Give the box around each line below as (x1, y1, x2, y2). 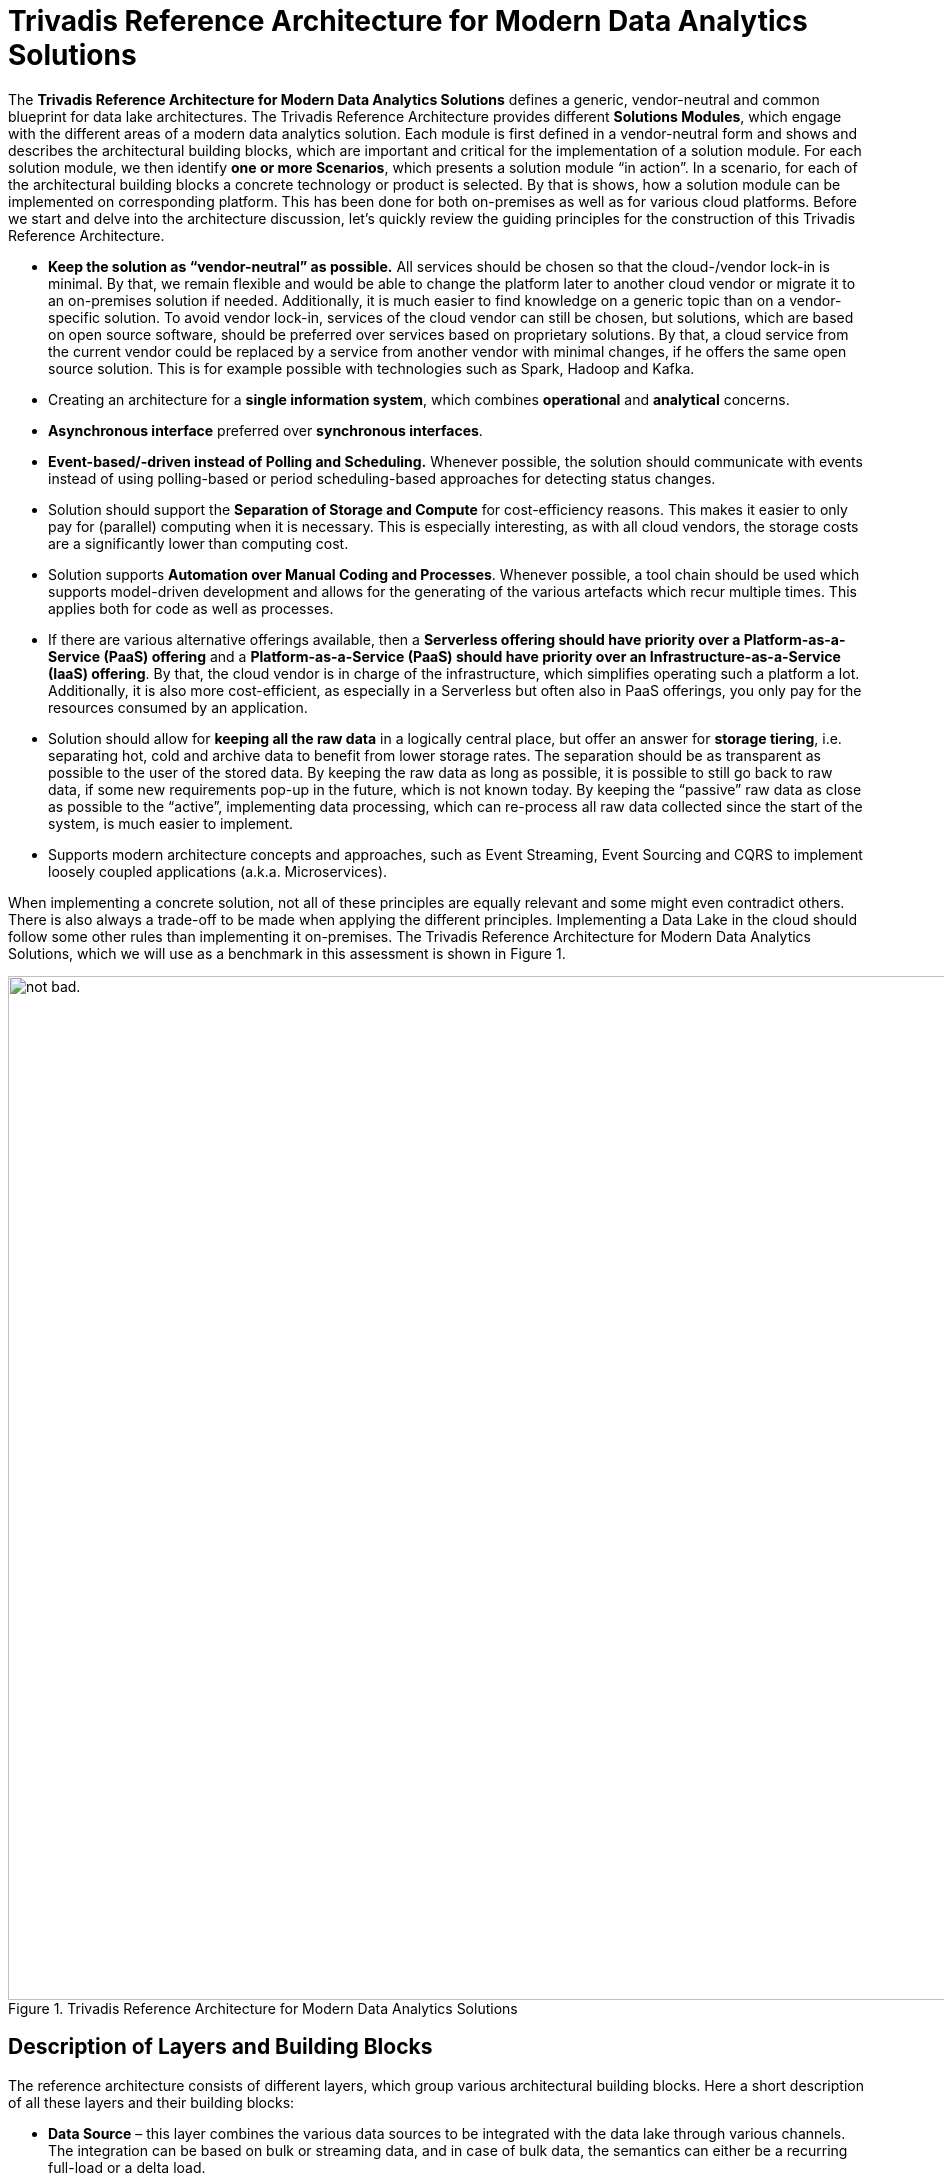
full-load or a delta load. (48, 2158, 206, 2176)
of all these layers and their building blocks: (8, 2093, 295, 2111)
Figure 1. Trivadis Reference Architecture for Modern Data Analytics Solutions (8, 1999, 518, 2017)
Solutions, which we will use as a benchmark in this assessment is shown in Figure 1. (8, 944, 566, 962)
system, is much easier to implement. (48, 814, 294, 832)
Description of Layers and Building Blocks (8, 2034, 433, 2060)
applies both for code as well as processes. (48, 599, 334, 617)
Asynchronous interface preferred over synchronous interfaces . (48, 421, 483, 439)
